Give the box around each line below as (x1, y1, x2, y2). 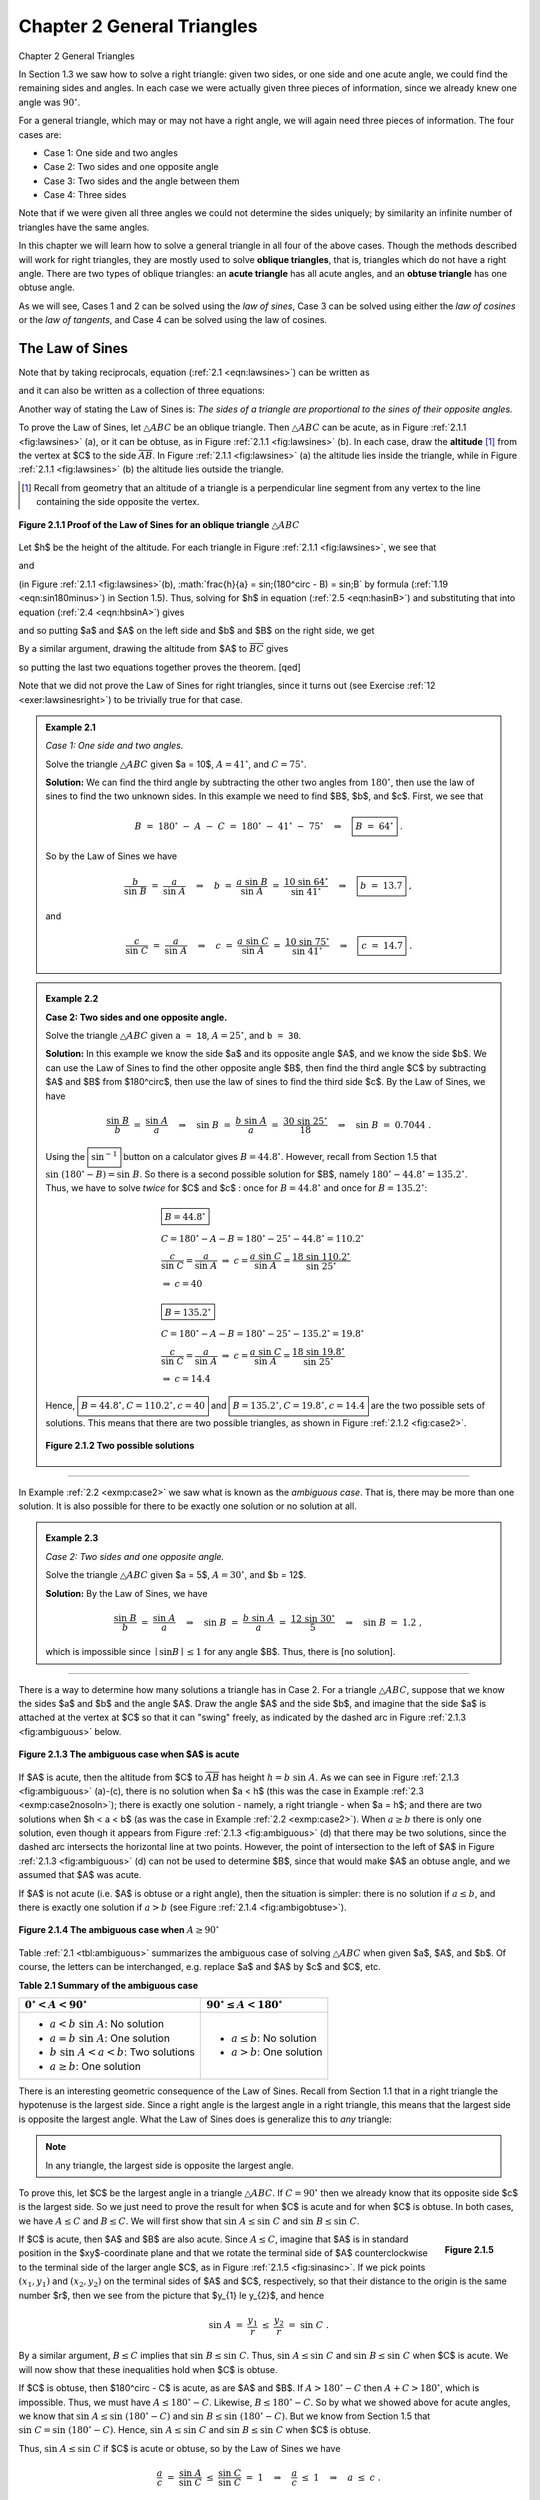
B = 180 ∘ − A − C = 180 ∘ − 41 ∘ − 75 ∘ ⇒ (134, 819, 342, 832)
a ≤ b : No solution (231, 2031, 317, 2045)
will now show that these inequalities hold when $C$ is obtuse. (18, 2363, 279, 2375)
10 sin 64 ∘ (283, 875, 329, 887)
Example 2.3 (45, 1532, 99, 1544)
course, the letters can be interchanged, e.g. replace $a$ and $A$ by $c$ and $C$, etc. (18, 1961, 381, 1973)
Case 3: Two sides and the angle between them (43, 175, 240, 187)
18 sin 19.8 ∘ (291, 1345, 345, 1357)
